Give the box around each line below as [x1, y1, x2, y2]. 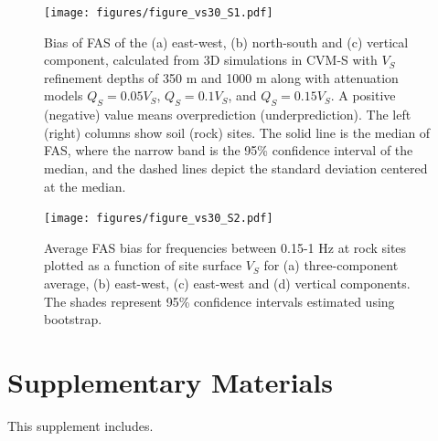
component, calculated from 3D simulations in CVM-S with [44, 50, 378, 69]
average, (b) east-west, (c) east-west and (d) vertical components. [44, 274, 411, 293]
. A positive [330, 86, 396, 105]
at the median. [44, 176, 126, 195]
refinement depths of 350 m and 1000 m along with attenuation [44, 68, 399, 87]
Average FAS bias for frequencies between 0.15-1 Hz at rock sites [44, 237, 407, 257]
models [44, 86, 83, 105]
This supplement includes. [7, 415, 154, 435]
